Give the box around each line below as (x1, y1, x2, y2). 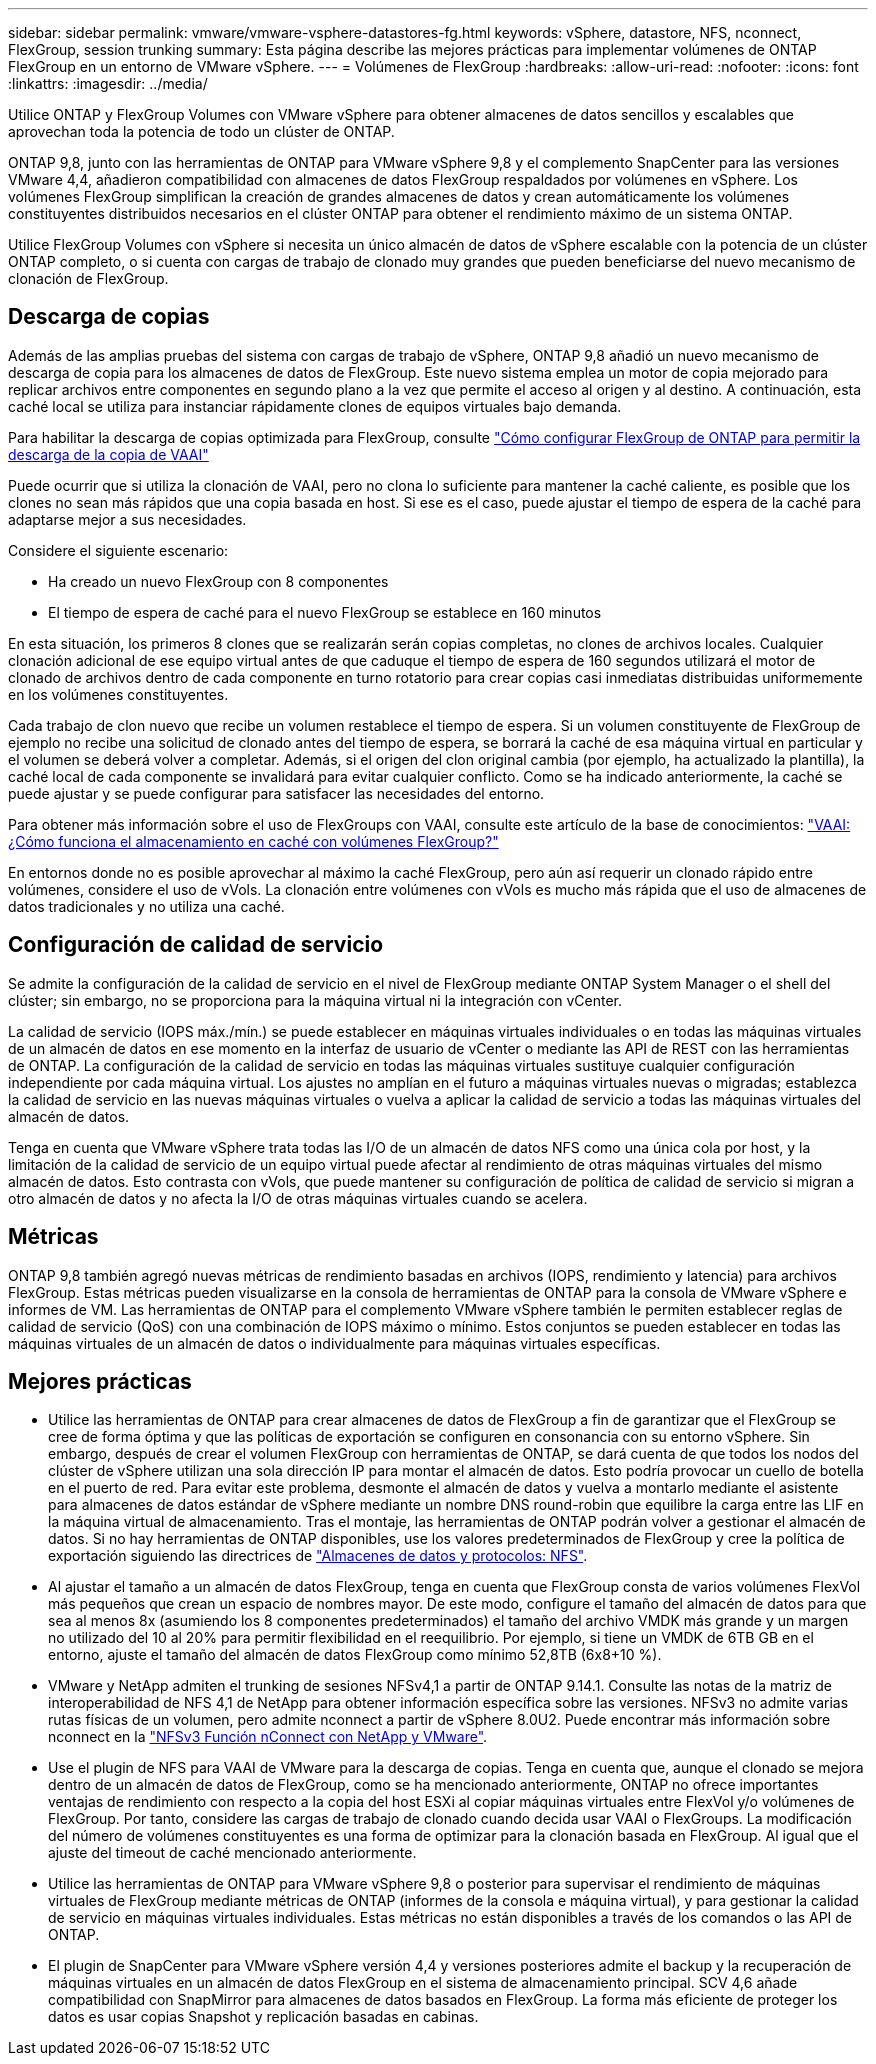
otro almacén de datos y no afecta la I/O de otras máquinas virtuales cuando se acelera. (8, 1189, 588, 1207)
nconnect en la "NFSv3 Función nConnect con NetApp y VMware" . (48, 1728, 488, 1746)
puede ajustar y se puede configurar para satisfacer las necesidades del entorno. (8, 784, 545, 802)
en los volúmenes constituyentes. (8, 685, 229, 703)
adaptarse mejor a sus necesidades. (8, 510, 247, 528)
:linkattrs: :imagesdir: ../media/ (8, 75, 208, 92)
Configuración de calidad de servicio (8, 932, 384, 958)
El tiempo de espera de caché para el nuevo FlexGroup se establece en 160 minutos (48, 603, 602, 621)
